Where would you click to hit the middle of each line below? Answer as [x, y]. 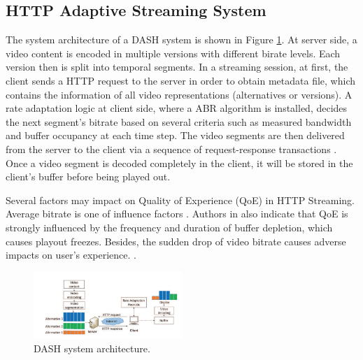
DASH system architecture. [92, 348]
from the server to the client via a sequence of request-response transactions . [171, 149]
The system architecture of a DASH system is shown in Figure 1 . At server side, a [181, 39]
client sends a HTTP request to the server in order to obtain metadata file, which [180, 80]
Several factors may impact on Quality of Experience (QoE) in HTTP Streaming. [180, 200]
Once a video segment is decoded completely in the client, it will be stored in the [179, 163]
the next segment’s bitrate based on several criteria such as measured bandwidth [179, 121]
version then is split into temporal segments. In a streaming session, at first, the [177, 67]
